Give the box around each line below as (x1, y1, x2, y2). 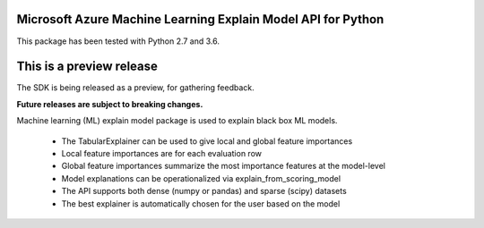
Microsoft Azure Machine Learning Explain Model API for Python (16, 12, 385, 27)
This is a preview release (16, 59, 159, 74)
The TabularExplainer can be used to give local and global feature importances (61, 135, 353, 147)
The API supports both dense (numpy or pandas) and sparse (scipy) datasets (61, 186, 347, 197)
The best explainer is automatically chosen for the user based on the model (61, 198, 341, 209)
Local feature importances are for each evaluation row (61, 148, 262, 158)
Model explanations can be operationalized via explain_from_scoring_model (61, 173, 341, 183)
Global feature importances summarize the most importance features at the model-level (61, 161, 385, 172)
